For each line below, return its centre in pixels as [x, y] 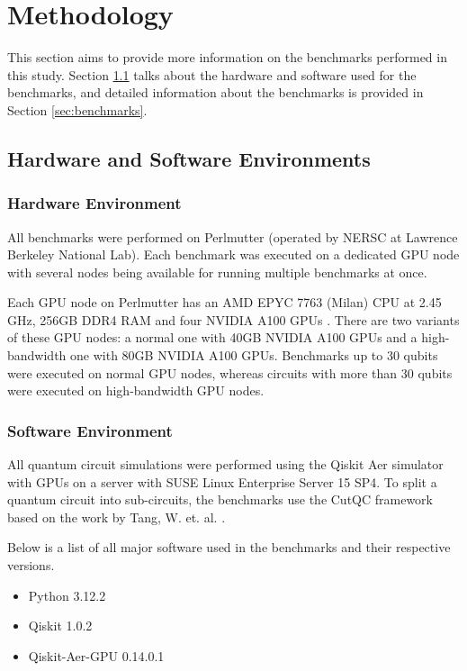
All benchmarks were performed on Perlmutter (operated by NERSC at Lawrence [233, 236]
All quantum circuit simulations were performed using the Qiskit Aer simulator [225, 464]
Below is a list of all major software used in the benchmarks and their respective [229, 547]
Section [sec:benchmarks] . [77, 109]
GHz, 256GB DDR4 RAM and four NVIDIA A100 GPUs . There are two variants [233, 319]
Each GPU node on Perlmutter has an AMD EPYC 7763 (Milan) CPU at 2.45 [225, 302]
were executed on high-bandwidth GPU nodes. [136, 390]
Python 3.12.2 [67, 595]
